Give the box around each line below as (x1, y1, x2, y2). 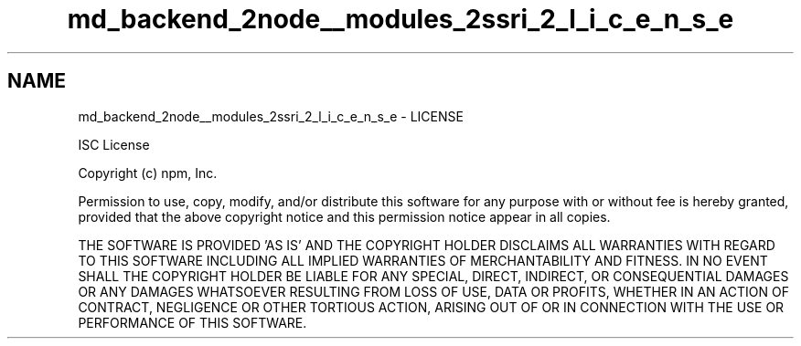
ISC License (78, 136, 150, 152)
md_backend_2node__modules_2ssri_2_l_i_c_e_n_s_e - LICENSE (78, 108, 464, 124)
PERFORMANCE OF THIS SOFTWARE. (78, 314, 307, 330)
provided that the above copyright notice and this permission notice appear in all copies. (78, 208, 611, 225)
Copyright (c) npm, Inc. (78, 164, 218, 181)
